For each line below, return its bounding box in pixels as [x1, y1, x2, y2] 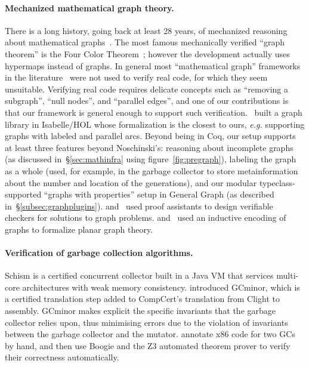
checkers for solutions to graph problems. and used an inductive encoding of [5, 211, 286, 224]
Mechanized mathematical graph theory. [5, 1, 174, 14]
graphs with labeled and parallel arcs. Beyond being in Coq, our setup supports [5, 129, 296, 142]
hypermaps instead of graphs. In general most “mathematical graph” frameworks [5, 59, 301, 72]
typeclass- [259, 176, 295, 189]
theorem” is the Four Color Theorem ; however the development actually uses [5, 47, 290, 60]
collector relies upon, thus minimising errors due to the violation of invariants [5, 316, 288, 328]
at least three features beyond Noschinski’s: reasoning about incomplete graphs [5, 141, 293, 153]
